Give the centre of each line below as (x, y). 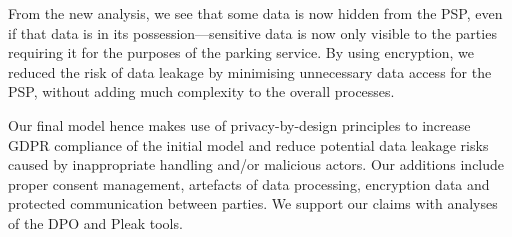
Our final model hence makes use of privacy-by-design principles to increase (239, 124)
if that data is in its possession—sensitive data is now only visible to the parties (252, 32)
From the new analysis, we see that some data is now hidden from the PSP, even (255, 13)
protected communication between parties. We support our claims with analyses (253, 203)
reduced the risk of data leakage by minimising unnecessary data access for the (250, 71)
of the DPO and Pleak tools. (95, 222)
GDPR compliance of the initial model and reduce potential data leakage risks (248, 144)
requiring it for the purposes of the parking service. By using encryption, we (241, 52)
